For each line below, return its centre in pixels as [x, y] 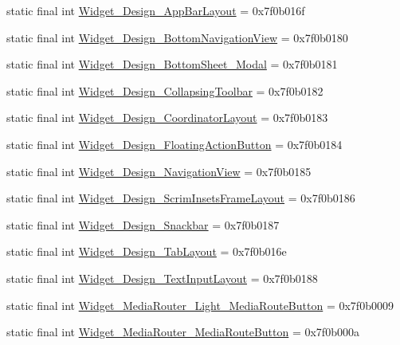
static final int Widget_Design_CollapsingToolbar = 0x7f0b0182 [165, 90]
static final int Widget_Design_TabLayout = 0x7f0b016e [147, 251]
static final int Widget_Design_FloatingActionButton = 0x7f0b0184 [175, 144]
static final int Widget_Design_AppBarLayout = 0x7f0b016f [156, 10]
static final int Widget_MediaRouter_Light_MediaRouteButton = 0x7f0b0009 [200, 305]
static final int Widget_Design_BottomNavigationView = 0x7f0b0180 [177, 37]
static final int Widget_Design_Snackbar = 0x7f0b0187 [143, 224]
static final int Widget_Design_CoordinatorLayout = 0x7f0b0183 [167, 118]
